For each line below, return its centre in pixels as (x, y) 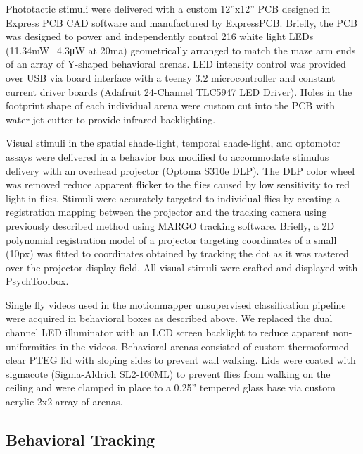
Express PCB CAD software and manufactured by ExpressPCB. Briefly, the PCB (181, 22)
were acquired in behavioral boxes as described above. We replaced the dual (169, 318)
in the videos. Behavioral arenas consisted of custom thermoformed (205, 346)
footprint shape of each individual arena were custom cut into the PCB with (171, 105)
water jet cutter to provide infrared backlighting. (111, 119)
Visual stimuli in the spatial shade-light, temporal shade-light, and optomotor (173, 143)
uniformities (31, 346)
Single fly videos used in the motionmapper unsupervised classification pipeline (176, 304)
